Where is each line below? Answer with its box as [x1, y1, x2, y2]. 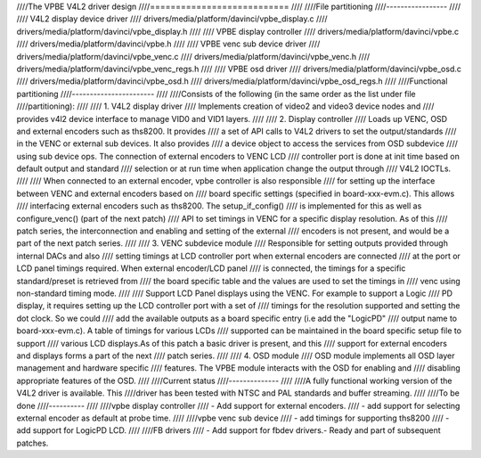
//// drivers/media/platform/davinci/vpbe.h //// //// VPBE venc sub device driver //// [16, 38, 321, 49]
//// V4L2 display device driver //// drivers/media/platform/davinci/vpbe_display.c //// [16, 13, 329, 24]
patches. [16, 438, 49, 448]
